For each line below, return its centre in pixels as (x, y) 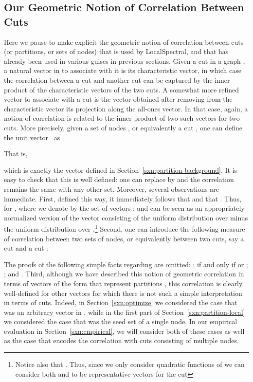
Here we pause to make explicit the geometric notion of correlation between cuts (124, 42)
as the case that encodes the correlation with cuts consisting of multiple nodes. (121, 340)
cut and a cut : (26, 248)
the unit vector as (32, 137)
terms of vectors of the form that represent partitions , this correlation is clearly (123, 283)
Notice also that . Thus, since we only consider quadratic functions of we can (130, 364)
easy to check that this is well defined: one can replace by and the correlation (119, 179)
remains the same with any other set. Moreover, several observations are (112, 189)
